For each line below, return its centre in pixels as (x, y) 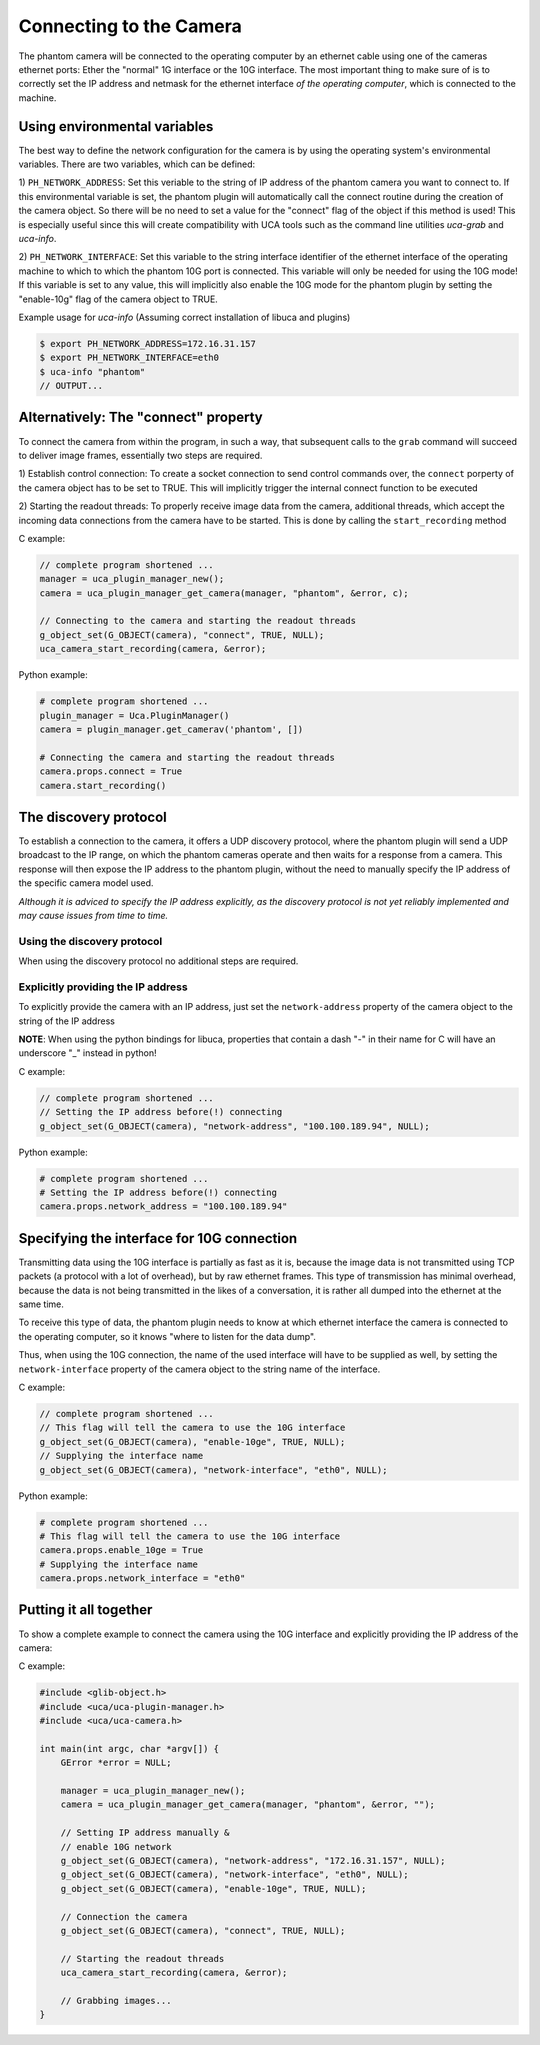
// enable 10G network (116, 1846)
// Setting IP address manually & (145, 1833)
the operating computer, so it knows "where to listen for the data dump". (167, 1336)
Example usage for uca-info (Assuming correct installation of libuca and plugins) (184, 317)
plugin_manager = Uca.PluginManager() (134, 715)
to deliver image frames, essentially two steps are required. (140, 455)
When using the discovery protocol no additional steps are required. (158, 961)
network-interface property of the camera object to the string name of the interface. (199, 1369)
